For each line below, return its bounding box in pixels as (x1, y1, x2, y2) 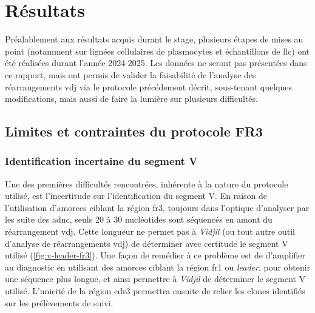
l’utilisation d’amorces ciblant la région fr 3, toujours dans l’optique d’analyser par (5, 201, 310, 214)
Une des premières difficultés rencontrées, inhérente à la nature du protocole (5, 177, 288, 190)
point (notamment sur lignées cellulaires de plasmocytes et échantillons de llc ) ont (5, 44, 310, 57)
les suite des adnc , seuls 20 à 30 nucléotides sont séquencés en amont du (5, 213, 273, 226)
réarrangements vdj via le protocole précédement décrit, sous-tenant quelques (5, 80, 293, 93)
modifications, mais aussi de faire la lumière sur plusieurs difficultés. (5, 92, 258, 105)
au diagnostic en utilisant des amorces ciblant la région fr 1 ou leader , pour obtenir (5, 260, 311, 273)
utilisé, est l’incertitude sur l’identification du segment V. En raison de (5, 189, 267, 202)
